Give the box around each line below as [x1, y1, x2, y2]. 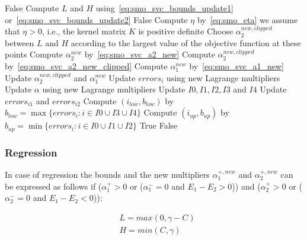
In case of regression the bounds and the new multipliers [5, 168, 210, 181]
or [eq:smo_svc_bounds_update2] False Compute [5, 13, 188, 25]
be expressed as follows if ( [5, 180, 102, 192]
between [5, 36, 34, 49]
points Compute [5, 48, 63, 60]
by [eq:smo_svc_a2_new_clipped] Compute [5, 59, 168, 72]
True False [139, 119, 178, 132]
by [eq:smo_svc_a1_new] [189, 59, 284, 72]
